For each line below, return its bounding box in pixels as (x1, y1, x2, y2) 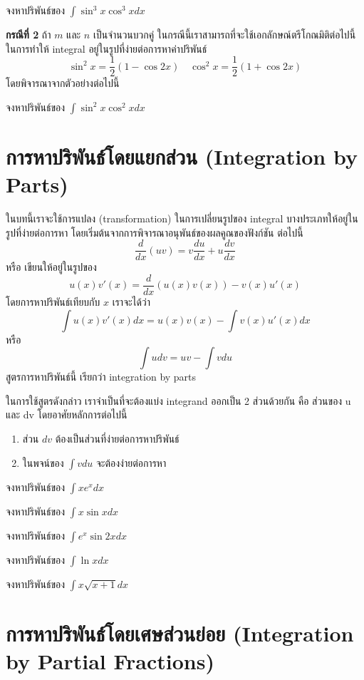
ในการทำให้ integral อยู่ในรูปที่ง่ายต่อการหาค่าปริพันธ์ (6, 41, 207, 56)
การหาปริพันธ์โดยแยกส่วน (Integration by (6, 142, 358, 171)
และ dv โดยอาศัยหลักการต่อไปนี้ (6, 407, 128, 422)
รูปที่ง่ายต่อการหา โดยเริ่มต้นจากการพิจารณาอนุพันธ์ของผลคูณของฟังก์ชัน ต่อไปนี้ (6, 225, 303, 239)
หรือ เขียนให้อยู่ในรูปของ (6, 259, 97, 274)
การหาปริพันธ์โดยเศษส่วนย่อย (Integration (6, 618, 354, 647)
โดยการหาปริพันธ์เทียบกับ (6, 294, 100, 309)
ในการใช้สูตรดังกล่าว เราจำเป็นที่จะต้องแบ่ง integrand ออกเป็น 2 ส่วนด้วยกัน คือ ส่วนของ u (6, 393, 351, 408)
